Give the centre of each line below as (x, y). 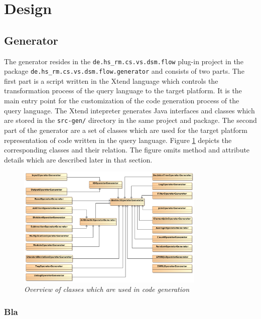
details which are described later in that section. (78, 159)
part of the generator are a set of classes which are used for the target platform (126, 130)
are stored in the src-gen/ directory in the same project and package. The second (130, 120)
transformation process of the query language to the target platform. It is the (123, 91)
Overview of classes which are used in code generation (107, 289)
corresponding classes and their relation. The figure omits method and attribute (127, 150)
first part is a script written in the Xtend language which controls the (111, 81)
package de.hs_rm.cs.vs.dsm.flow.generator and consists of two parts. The (124, 71)
